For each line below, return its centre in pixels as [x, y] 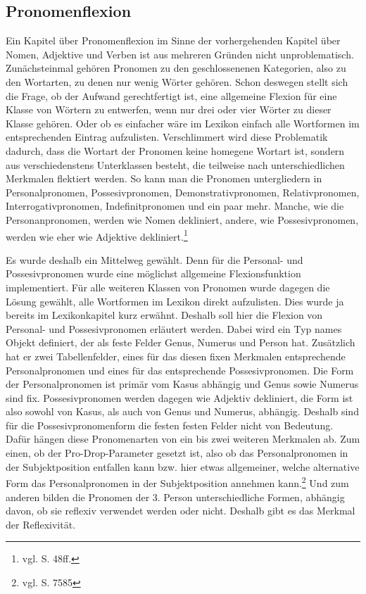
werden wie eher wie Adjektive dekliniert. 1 [97, 235]
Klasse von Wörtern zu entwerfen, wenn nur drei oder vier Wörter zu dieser [169, 109]
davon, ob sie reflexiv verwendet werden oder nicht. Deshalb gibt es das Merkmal [181, 511]
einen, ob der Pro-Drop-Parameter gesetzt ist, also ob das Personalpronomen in [177, 453]
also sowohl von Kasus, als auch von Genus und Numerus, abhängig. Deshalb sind [182, 411]
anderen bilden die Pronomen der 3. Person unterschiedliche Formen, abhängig [175, 497]
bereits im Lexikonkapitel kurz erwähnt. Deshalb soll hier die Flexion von [164, 315]
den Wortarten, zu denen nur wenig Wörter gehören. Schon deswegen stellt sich [177, 81]
